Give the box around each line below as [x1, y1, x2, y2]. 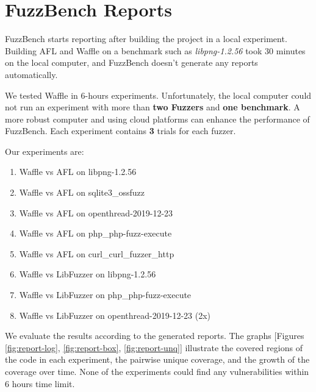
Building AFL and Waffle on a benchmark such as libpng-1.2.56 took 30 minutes [5, 44, 306, 57]
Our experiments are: [5, 144, 84, 157]
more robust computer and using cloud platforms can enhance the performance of [5, 112, 310, 125]
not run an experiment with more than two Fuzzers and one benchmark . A [5, 101, 300, 113]
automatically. [5, 68, 58, 80]
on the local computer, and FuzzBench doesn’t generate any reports [5, 56, 258, 69]
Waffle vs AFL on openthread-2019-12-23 [19, 206, 173, 219]
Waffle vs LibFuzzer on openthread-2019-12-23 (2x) [19, 308, 211, 321]
